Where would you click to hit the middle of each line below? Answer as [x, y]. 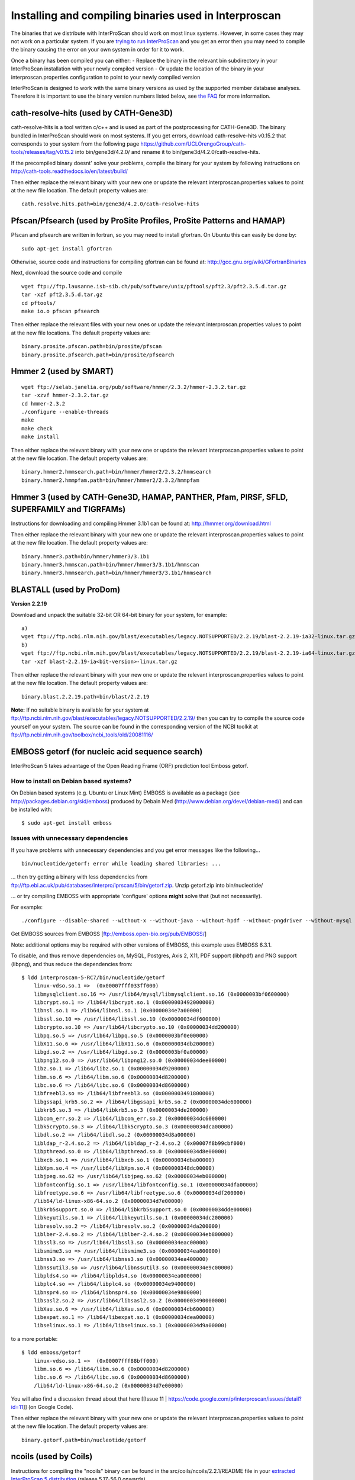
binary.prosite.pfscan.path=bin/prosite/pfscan [92, 347]
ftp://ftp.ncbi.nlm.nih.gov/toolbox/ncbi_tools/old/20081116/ [82, 735]
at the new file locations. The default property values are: [81, 333]
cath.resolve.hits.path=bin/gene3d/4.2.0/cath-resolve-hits [110, 204]
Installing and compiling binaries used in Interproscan [146, 15]
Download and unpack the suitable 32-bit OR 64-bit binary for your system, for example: [119, 614]
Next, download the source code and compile [67, 273]
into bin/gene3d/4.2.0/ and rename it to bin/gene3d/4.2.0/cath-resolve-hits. [167, 152]
